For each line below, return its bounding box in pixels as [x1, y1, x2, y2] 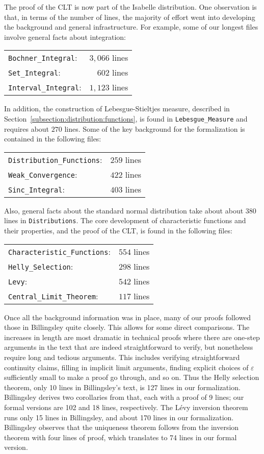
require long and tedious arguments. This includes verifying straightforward [4, 352, 240, 363]
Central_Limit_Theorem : [8, 290, 98, 302]
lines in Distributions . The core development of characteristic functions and [4, 215, 246, 226]
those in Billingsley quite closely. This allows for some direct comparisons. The [4, 322, 250, 332]
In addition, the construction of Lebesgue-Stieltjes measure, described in [4, 103, 230, 114]
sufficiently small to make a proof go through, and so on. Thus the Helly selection [4, 372, 259, 383]
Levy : [8, 275, 28, 287]
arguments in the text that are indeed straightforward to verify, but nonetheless [4, 342, 253, 352]
